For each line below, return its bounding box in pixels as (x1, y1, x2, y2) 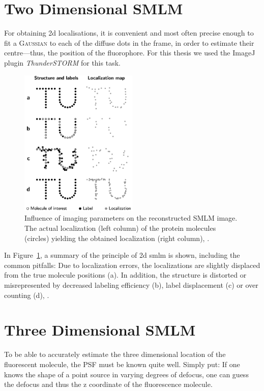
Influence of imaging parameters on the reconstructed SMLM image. (24, 213, 238, 223)
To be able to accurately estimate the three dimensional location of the (4, 349, 226, 359)
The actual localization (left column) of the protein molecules (24, 223, 216, 233)
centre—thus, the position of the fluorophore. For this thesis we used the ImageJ (4, 47, 255, 58)
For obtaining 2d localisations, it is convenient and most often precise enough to (4, 27, 254, 38)
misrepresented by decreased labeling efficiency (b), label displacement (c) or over (4, 280, 258, 290)
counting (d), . (4, 289, 49, 300)
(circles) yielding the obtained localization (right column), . (24, 232, 210, 243)
